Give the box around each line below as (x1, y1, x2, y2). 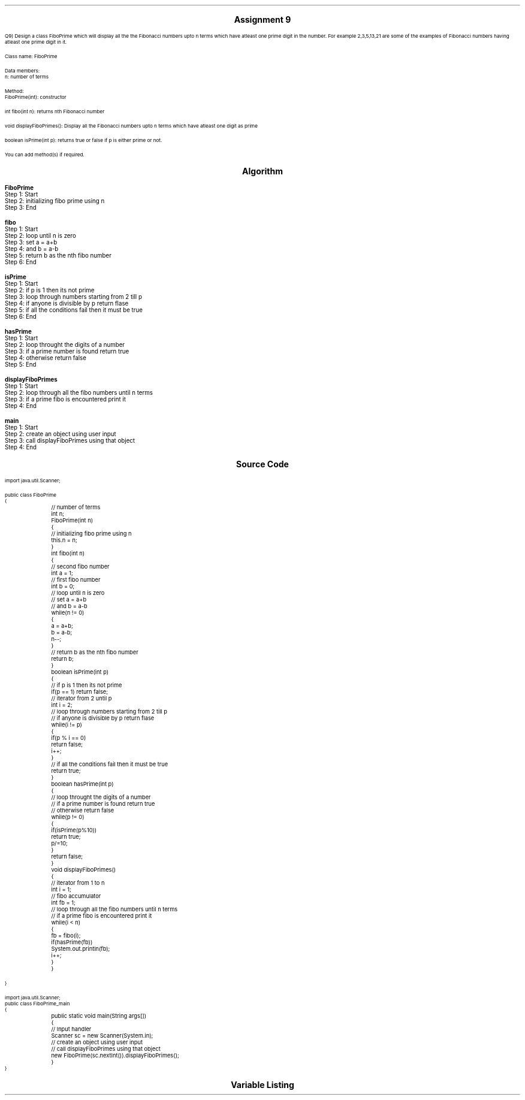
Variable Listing (231, 1080, 294, 1090)
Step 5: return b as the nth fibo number (5, 252, 111, 259)
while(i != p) (51, 721, 82, 728)
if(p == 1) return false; (51, 688, 108, 695)
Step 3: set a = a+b (5, 239, 58, 246)
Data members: (5, 68, 40, 74)
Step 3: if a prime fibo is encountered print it (5, 396, 126, 403)
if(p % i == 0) (51, 735, 86, 741)
